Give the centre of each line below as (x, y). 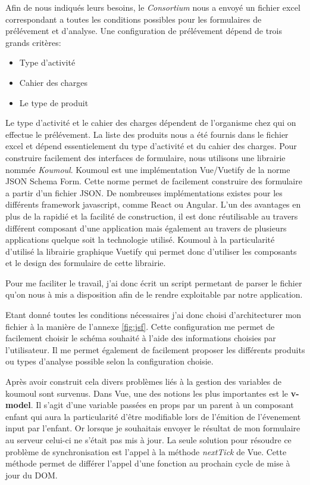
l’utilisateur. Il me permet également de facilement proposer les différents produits (155, 349)
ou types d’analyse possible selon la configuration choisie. (109, 361)
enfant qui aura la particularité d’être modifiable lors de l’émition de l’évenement (153, 416)
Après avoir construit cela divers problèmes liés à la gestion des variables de (143, 381)
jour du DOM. (32, 475)
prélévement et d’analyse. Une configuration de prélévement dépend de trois (144, 31)
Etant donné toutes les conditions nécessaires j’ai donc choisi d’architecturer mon (154, 315)
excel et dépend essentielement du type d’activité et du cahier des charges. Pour (151, 146)
